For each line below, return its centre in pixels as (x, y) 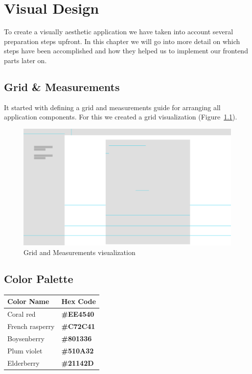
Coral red (22, 314)
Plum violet (25, 350)
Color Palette (39, 278)
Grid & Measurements (62, 86)
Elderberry (23, 362)
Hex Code (79, 301)
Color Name (28, 301)
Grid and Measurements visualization (80, 252)
